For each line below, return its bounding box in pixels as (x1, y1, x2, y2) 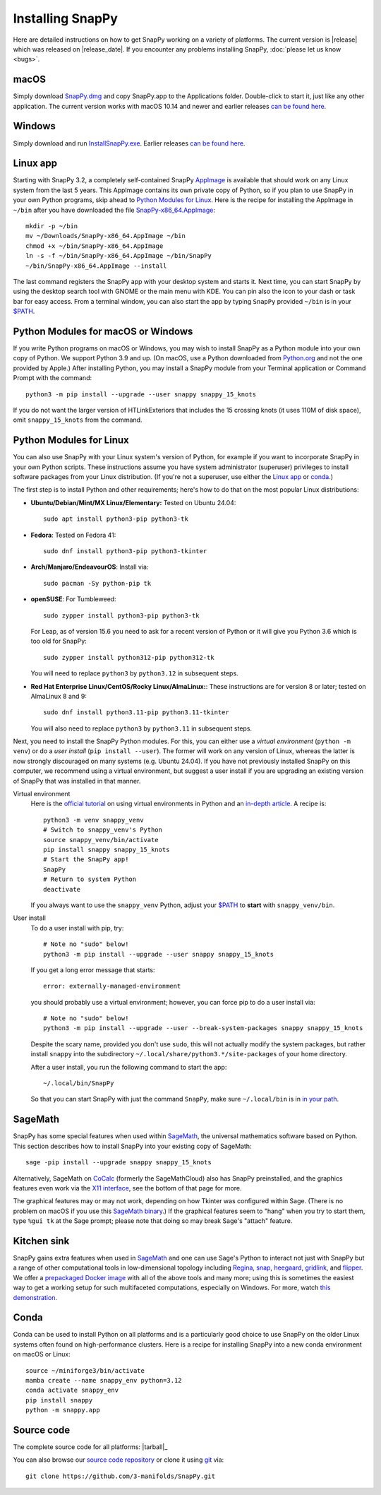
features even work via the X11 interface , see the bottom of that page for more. (13, 1183, 242, 1192)
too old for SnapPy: (30, 637, 87, 646)
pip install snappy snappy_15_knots (43, 846, 170, 853)
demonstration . (13, 1293, 58, 1301)
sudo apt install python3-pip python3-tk (43, 515, 188, 523)
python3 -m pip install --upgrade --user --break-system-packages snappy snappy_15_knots (43, 1024, 363, 1032)
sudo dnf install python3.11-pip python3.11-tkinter (43, 709, 229, 716)
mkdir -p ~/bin (25, 223, 78, 230)
